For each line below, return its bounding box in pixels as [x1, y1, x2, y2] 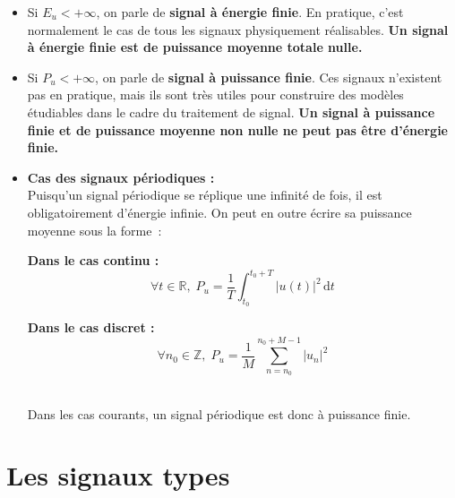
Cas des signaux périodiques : [27, 167, 215, 186]
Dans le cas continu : [27, 251, 159, 270]
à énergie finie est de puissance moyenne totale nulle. [27, 38, 363, 56]
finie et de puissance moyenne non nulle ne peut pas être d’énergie [27, 120, 448, 139]
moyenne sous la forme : [27, 220, 162, 239]
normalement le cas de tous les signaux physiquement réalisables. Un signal [27, 20, 449, 39]
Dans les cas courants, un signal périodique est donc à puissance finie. [27, 404, 411, 423]
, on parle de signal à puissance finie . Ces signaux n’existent [95, 67, 442, 86]
